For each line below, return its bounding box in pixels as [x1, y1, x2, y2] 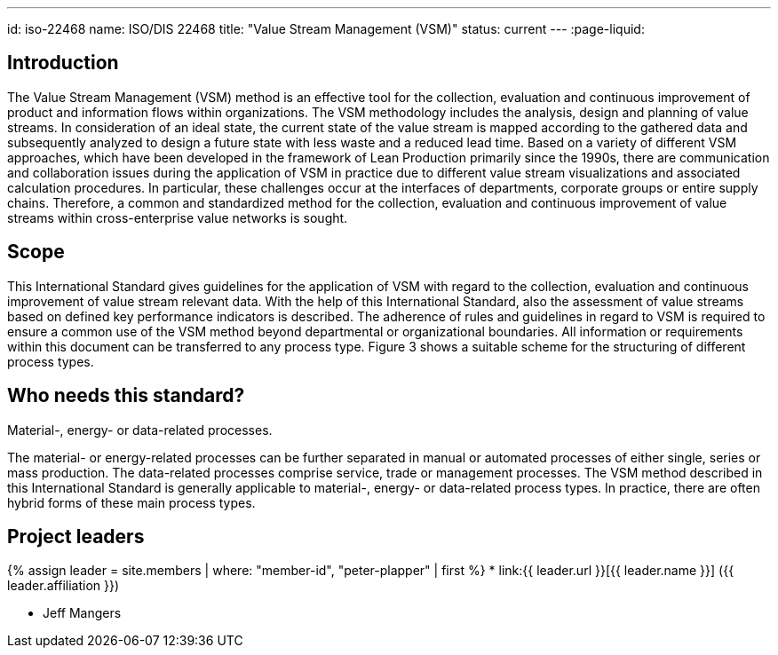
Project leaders [7, 525, 145, 548]
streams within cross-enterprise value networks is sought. [7, 209, 348, 225]
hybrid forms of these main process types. [7, 494, 256, 510]
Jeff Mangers [43, 605, 122, 621]
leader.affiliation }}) [7, 578, 120, 594]
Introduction [7, 51, 119, 75]
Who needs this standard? [7, 384, 245, 407]
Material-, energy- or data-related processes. [7, 422, 273, 438]
